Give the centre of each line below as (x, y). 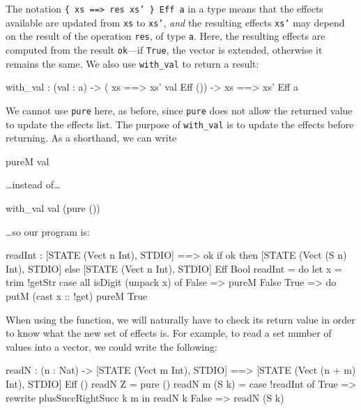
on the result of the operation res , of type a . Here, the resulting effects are (166, 36)
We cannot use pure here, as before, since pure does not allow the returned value (179, 110)
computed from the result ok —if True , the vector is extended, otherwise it (164, 49)
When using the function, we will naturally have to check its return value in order (180, 319)
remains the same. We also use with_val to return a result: (132, 63)
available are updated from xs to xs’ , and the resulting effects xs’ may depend (175, 22)
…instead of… (33, 184)
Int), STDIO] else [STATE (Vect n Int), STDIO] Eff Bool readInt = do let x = (174, 268)
